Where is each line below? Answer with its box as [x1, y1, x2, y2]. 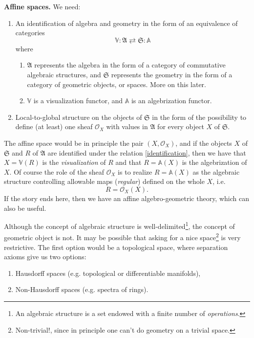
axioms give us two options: [4, 251, 86, 262]
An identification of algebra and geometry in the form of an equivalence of [15, 18, 238, 28]
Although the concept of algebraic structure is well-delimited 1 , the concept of [4, 220, 235, 231]
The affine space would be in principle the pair [4, 137, 144, 148]
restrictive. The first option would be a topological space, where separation [4, 242, 228, 252]
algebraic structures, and [27, 69, 101, 79]
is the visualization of [42, 157, 106, 167]
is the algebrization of [182, 157, 247, 167]
